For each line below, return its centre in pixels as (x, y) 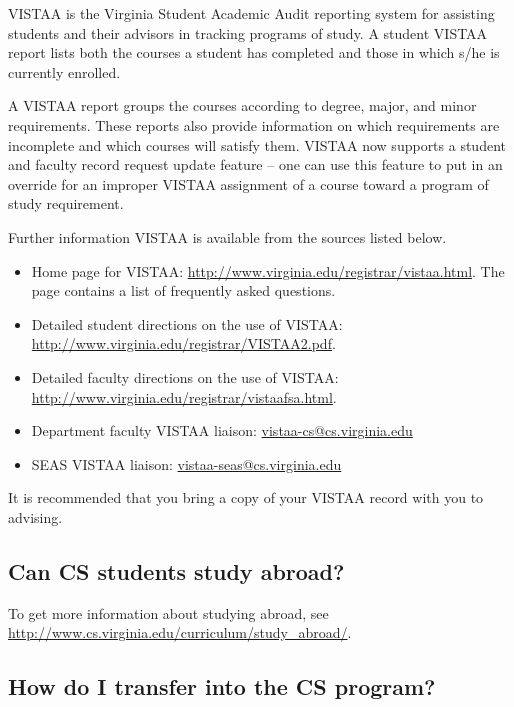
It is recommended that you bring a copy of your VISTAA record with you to (246, 497)
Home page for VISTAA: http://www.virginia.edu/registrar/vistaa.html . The (268, 270)
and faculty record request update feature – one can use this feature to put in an (255, 164)
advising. (35, 516)
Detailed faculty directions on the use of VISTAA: (185, 376)
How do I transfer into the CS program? (222, 686)
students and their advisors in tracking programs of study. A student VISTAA (248, 32)
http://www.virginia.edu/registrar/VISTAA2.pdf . (183, 343)
